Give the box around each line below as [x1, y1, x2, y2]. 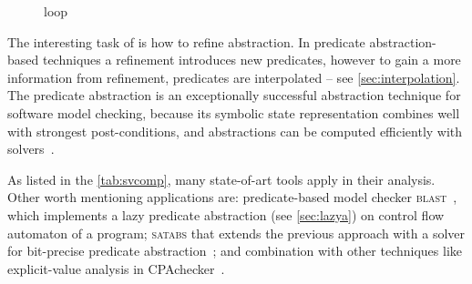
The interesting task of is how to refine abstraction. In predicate [7, 32, 365, 51]
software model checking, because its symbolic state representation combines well [7, 103, 460, 122]
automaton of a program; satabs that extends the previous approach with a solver [7, 223, 465, 242]
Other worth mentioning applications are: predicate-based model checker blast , [7, 188, 457, 207]
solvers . [7, 139, 55, 158]
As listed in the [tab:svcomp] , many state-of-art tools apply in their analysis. [7, 169, 436, 188]
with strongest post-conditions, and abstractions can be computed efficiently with [7, 121, 463, 140]
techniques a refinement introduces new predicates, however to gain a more [42, 50, 461, 69]
